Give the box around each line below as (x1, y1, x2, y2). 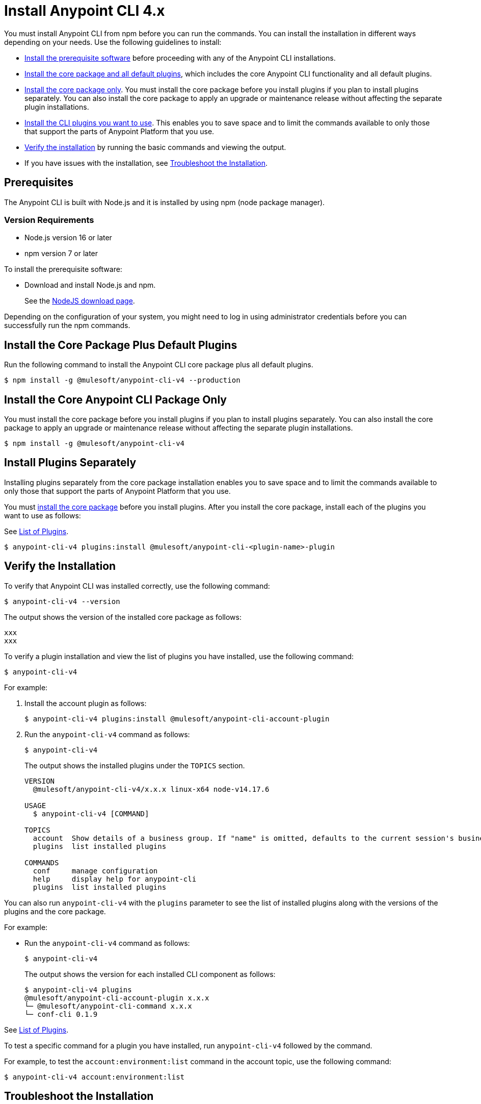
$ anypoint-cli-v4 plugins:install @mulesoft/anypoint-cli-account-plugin (24, 714, 330, 723)
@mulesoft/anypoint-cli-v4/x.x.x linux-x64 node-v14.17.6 (33, 785, 270, 793)
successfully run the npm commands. (4, 321, 130, 330)
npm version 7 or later (24, 249, 98, 258)
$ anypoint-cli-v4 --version (4, 597, 120, 606)
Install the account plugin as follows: (24, 698, 147, 708)
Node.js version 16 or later (24, 233, 112, 242)
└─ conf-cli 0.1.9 (24, 1010, 98, 1018)
